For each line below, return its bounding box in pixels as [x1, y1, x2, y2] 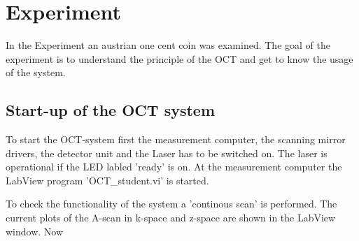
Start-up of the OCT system [6, 99, 216, 121]
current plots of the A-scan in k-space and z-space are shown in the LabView [6, 210, 336, 225]
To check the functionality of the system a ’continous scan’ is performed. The [6, 196, 337, 211]
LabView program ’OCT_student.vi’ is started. [6, 173, 209, 187]
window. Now [6, 224, 64, 238]
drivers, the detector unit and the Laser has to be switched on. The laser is [6, 145, 328, 160]
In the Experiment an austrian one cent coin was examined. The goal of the [6, 38, 330, 52]
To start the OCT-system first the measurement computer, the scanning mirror [6, 132, 346, 147]
